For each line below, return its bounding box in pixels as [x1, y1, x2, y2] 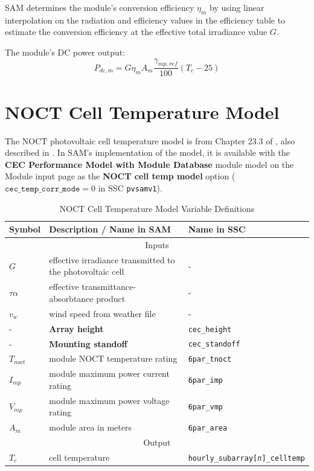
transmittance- [82, 280, 136, 293]
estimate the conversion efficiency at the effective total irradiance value [5, 25, 268, 38]
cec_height [188, 325, 232, 334]
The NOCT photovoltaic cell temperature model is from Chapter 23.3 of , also [5, 134, 295, 147]
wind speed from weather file [49, 307, 156, 319]
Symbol [9, 223, 41, 235]
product [96, 292, 126, 304]
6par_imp [188, 376, 223, 385]
